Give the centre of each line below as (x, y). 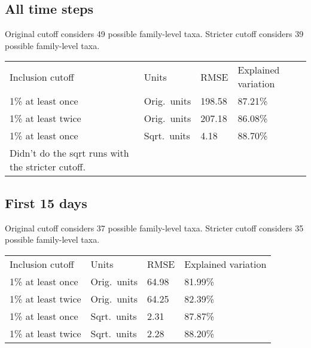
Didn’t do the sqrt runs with (69, 153)
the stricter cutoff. (48, 167)
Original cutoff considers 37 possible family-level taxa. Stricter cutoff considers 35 (154, 228)
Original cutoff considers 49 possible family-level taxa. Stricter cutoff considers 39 (154, 34)
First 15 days (46, 202)
